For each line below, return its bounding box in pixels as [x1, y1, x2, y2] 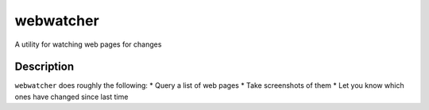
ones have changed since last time [14, 92, 129, 101]
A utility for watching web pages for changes [14, 40, 162, 49]
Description [14, 60, 75, 74]
